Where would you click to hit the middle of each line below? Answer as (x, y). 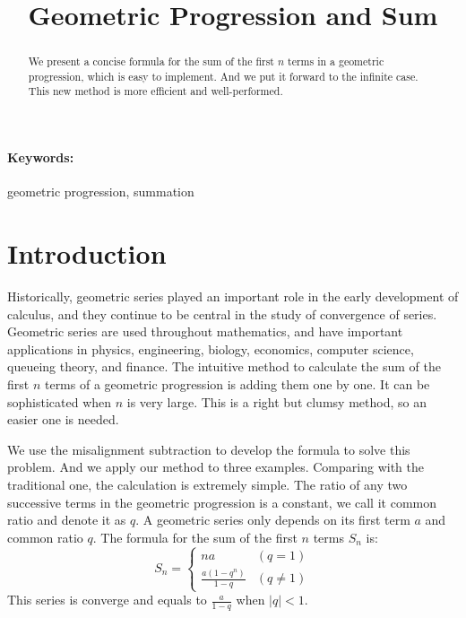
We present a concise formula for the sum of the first (151, 61)
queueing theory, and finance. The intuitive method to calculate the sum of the (224, 366)
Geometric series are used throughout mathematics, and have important (205, 331)
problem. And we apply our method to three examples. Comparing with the (216, 467)
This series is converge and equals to (107, 600)
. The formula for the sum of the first (195, 537)
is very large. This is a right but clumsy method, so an (276, 401)
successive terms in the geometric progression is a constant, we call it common (222, 502)
